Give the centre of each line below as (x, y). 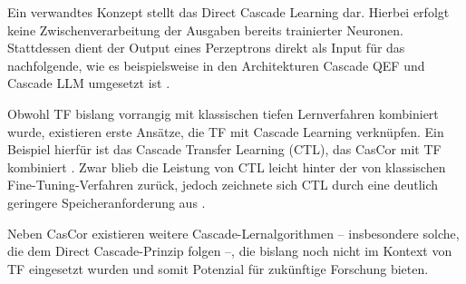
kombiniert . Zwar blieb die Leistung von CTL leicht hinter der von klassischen (227, 166)
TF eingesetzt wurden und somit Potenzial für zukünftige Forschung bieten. (218, 268)
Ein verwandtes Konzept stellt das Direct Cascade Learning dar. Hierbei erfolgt (228, 12)
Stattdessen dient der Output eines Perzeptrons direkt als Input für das (206, 48)
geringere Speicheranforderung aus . (107, 202)
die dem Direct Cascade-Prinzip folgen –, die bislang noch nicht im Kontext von (230, 251)
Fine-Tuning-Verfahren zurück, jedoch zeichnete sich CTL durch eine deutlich (223, 185)
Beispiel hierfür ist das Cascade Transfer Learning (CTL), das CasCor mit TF (224, 149)
